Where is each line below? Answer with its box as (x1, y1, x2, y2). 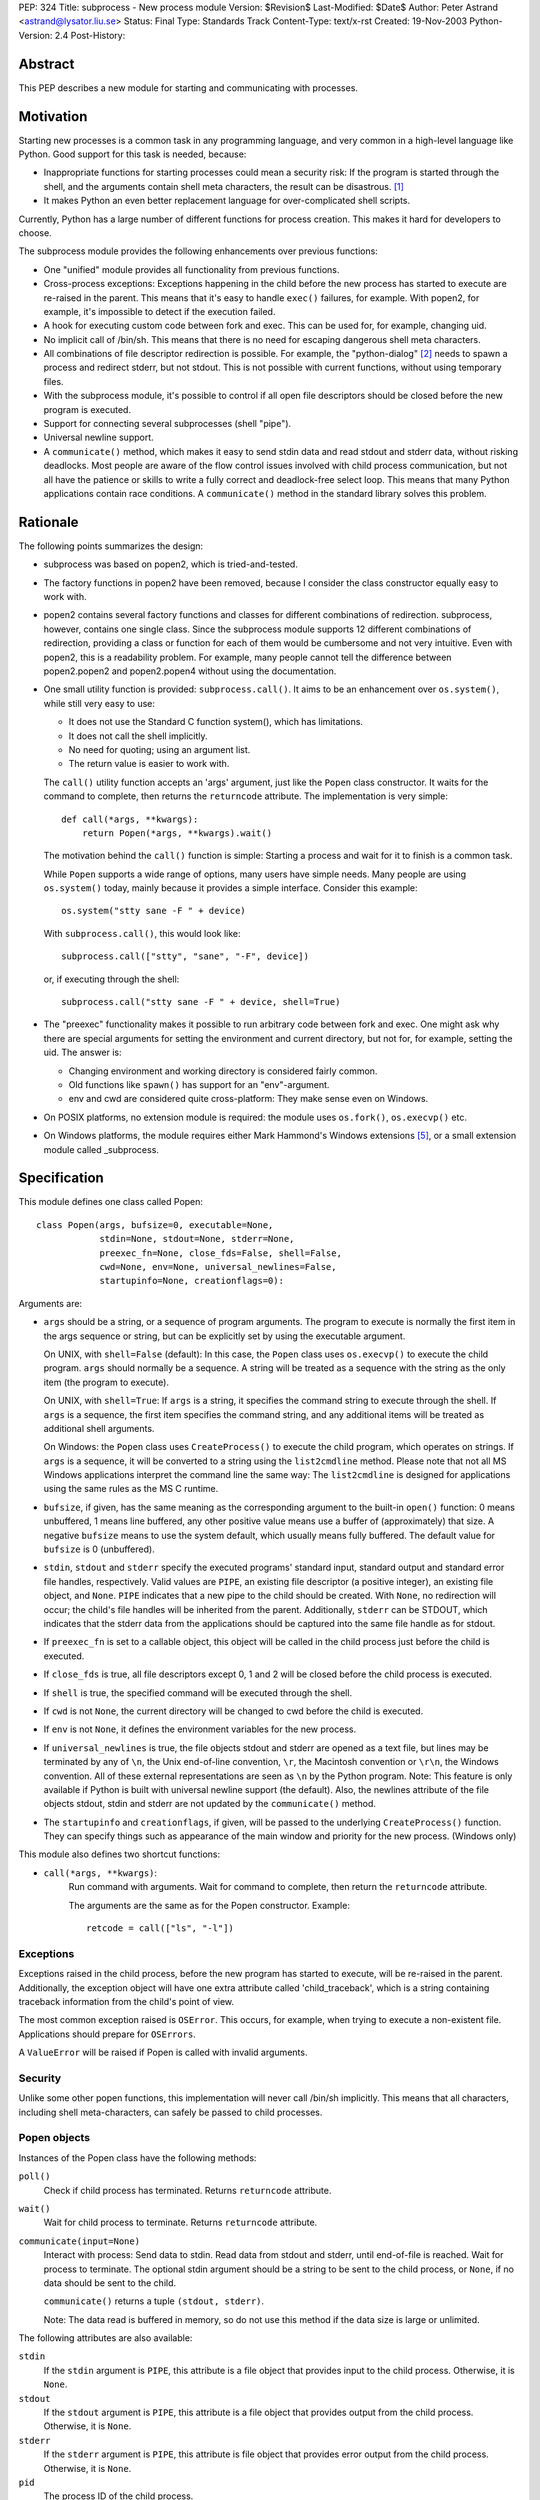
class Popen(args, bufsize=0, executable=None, (36, 1219, 274, 1230)
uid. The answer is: (43, 1046, 122, 1059)
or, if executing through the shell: (43, 973, 180, 985)
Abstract (18, 55, 75, 72)
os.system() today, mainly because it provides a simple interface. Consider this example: (43, 882, 419, 894)
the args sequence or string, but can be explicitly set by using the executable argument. (43, 1330, 406, 1342)
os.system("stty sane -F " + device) (61, 905, 247, 917)
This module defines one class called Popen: (18, 1196, 204, 1208)
